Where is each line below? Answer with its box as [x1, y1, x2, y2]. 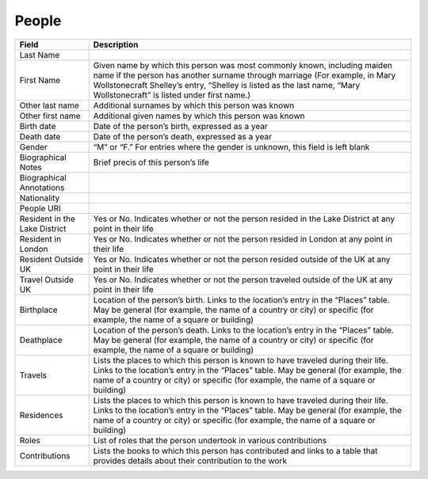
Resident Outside [19, 253, 83, 264]
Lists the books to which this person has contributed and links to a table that [93, 445, 378, 456]
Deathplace [19, 334, 63, 345]
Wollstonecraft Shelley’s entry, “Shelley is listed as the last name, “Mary [93, 79, 361, 90]
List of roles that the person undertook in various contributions [93, 435, 327, 446]
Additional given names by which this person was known [93, 110, 305, 121]
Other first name [19, 110, 81, 121]
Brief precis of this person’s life [93, 157, 209, 168]
